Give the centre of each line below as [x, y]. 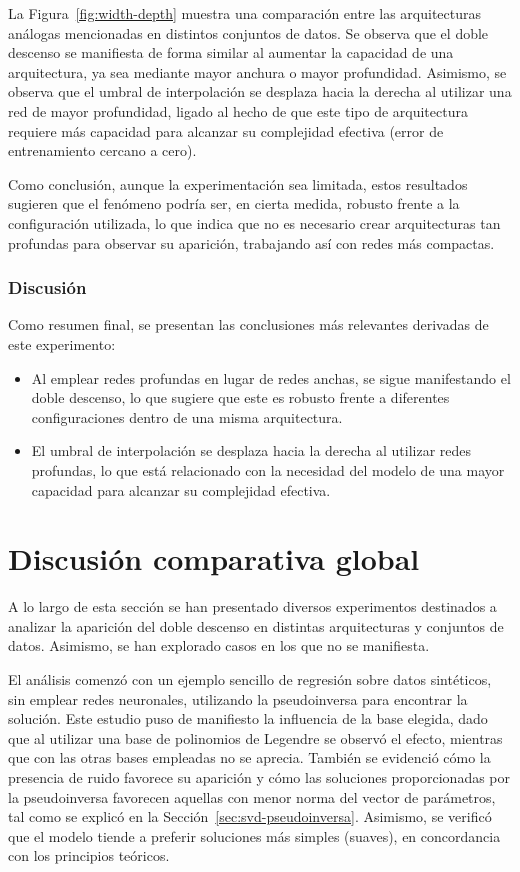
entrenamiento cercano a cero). [102, 150]
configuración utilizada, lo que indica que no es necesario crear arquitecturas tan [254, 222]
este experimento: [62, 343]
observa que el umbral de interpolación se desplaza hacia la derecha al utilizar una [260, 91]
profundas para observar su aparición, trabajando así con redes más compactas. [251, 242]
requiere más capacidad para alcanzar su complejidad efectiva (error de [226, 130]
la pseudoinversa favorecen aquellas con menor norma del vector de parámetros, [252, 796]
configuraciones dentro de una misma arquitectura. [187, 416]
